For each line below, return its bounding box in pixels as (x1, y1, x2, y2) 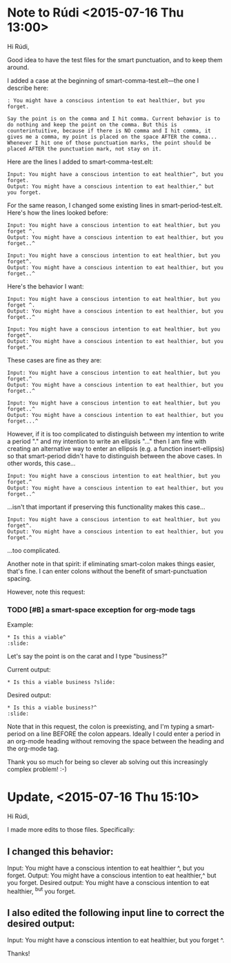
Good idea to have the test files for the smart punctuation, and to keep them (7, 55, 223, 64)
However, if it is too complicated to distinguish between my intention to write (7, 429, 225, 438)
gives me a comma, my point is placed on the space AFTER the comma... (7, 133, 217, 140)
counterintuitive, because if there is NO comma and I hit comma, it (7, 127, 212, 134)
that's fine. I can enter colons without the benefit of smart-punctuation (7, 567, 208, 575)
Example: (7, 621, 34, 629)
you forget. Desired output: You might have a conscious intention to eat (7, 878, 210, 886)
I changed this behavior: (7, 846, 114, 857)
